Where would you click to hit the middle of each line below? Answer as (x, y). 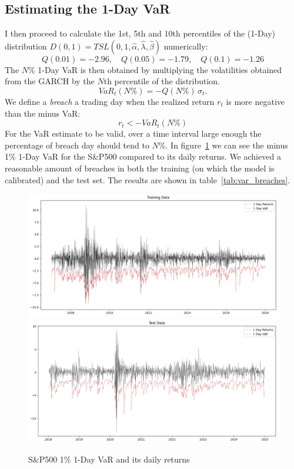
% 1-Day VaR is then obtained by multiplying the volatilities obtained (155, 69)
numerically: (186, 46)
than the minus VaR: (43, 113)
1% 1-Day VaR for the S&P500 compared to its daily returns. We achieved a (143, 156)
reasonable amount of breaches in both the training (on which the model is (140, 168)
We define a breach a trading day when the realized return (110, 101)
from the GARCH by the (50, 81)
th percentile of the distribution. (162, 81)
